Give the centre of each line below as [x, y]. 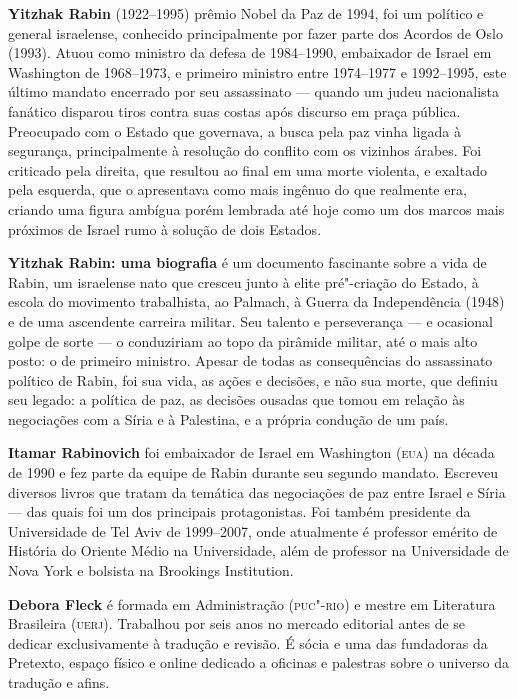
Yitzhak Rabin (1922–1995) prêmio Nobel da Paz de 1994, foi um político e [246, 13]
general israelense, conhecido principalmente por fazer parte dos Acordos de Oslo [255, 32]
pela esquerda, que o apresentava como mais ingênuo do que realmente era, [237, 189]
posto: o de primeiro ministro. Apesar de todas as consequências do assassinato [250, 360]
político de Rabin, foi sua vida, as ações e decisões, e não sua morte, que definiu [253, 379]
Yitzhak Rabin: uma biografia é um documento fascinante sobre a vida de [247, 262]
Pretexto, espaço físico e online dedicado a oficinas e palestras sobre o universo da [258, 662]
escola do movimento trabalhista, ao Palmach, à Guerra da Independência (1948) [256, 301]
